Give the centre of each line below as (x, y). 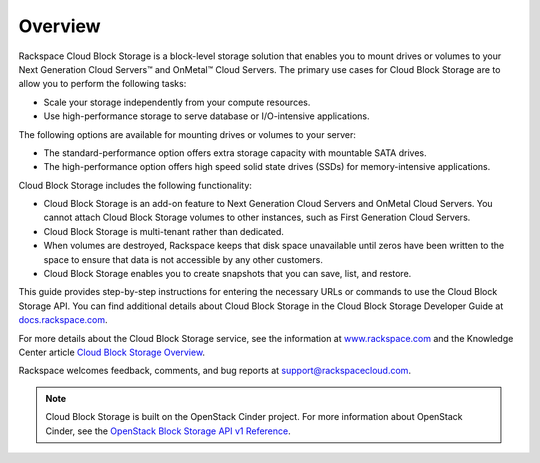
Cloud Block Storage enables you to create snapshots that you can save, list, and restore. (227, 274)
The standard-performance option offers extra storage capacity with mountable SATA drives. (235, 152)
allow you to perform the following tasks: (102, 84)
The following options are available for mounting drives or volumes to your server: (187, 134)
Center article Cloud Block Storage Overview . (111, 352)
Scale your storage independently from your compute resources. (177, 102)
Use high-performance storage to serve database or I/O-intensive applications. (206, 116)
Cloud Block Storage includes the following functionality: (135, 185)
